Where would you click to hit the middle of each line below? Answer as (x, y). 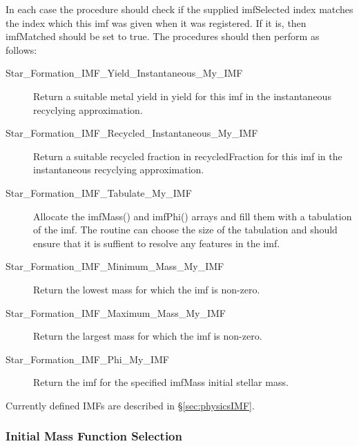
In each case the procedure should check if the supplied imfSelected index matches (179, 9)
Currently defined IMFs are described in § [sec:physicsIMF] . (130, 405)
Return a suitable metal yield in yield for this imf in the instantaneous (182, 96)
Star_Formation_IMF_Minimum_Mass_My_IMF (115, 266)
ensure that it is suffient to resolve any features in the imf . (157, 243)
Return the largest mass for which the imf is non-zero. (148, 336)
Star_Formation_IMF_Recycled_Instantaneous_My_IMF (132, 133)
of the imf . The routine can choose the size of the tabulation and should (185, 230)
